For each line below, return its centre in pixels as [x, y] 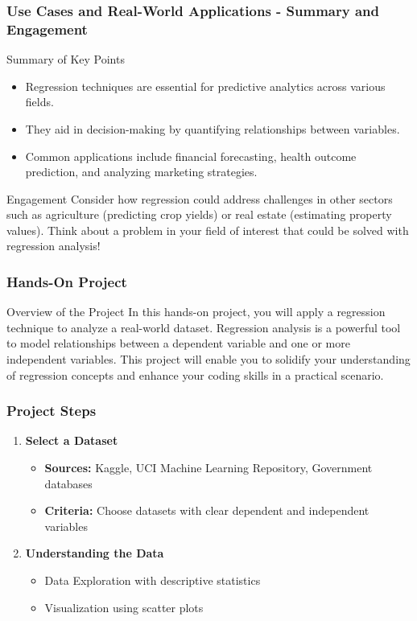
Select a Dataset [72, 440]
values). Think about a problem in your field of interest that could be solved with [208, 230]
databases [68, 483]
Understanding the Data [95, 553]
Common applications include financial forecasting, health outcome [191, 156]
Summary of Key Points [66, 59]
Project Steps [52, 411]
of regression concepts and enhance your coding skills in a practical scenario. [195, 374]
